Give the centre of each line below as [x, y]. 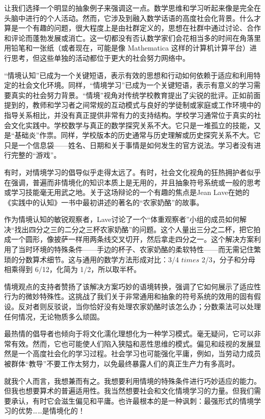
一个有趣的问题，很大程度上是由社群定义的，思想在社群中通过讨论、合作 [139, 28]
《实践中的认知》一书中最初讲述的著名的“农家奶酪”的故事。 [104, 202]
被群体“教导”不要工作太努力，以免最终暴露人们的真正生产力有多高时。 [122, 363]
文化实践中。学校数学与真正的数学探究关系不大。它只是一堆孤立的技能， [132, 125]
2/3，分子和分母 [228, 259]
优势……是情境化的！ [51, 411]
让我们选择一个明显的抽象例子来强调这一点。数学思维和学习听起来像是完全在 [132, 8]
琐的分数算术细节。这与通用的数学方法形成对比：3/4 [91, 259]
